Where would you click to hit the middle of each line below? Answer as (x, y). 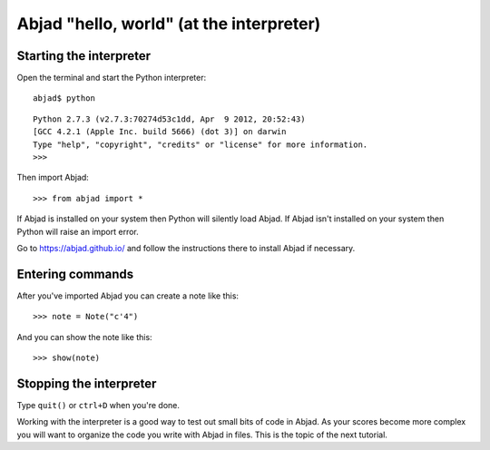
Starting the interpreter (84, 56)
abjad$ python (64, 98)
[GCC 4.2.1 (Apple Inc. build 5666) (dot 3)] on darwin (160, 132)
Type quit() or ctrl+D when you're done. (98, 405)
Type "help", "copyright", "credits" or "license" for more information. (201, 144)
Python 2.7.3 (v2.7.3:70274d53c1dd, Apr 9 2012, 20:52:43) (169, 119)
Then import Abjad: (53, 178)
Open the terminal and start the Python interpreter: (112, 78)
